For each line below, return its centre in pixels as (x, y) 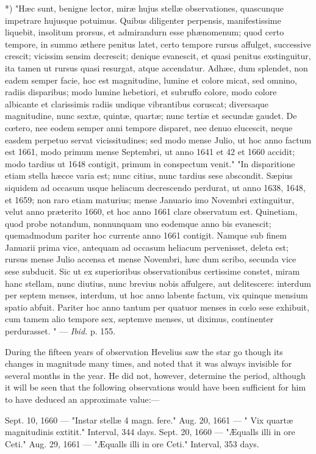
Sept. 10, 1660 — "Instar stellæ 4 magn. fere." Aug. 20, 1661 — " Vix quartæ (149, 420)
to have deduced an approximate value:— (82, 399)
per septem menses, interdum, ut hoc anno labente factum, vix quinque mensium (156, 295)
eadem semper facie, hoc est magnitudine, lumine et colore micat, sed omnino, (151, 80)
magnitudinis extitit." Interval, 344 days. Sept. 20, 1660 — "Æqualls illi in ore (150, 432)
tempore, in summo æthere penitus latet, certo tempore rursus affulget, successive (158, 44)
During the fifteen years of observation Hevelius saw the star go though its (144, 351)
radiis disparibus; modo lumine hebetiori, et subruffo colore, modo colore (141, 92)
